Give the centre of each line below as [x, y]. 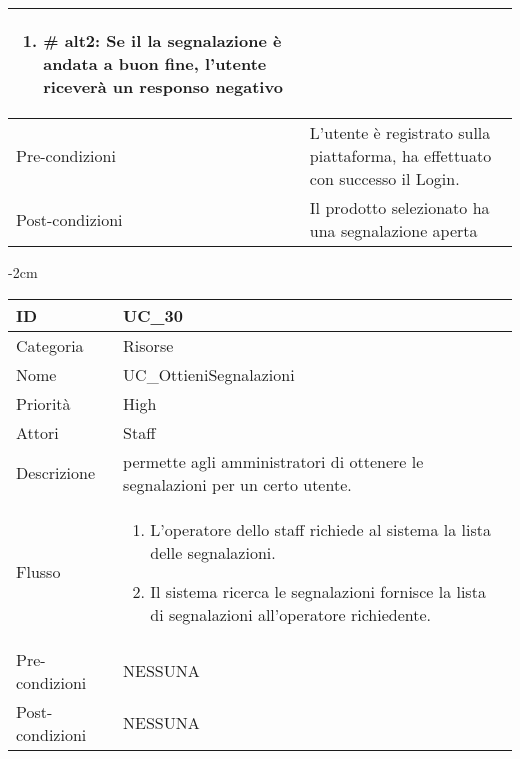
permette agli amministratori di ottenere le [273, 461]
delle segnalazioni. [213, 552]
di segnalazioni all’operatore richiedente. [290, 614]
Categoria [50, 345]
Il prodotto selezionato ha [399, 207]
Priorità [43, 403]
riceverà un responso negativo [163, 86]
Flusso [38, 572]
